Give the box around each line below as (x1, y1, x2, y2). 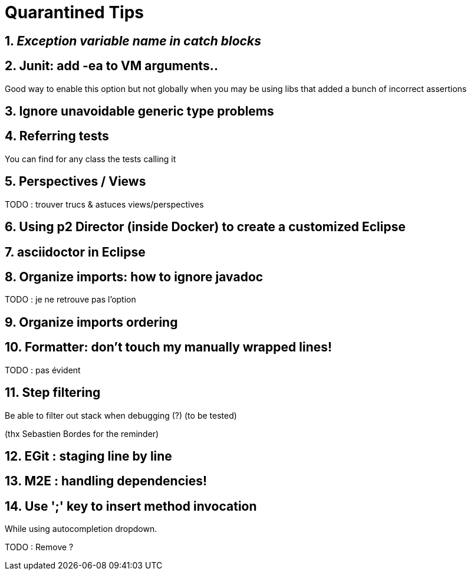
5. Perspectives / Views (5, 174, 146, 189)
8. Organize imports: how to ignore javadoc (5, 269, 264, 284)
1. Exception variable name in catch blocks (5, 33, 261, 48)
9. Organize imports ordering (5, 314, 178, 330)
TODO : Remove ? (5, 542, 74, 553)
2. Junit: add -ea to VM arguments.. (5, 58, 218, 74)
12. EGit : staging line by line (5, 448, 172, 464)
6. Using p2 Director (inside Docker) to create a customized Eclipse (5, 219, 406, 235)
